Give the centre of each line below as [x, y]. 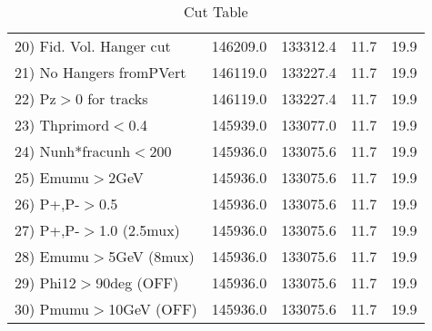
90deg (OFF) [137, 282]
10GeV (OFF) [153, 309]
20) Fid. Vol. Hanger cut [93, 46]
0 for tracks [111, 98]
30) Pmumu [52, 309]
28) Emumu [52, 256]
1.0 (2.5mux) [139, 230]
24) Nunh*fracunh [73, 151]
